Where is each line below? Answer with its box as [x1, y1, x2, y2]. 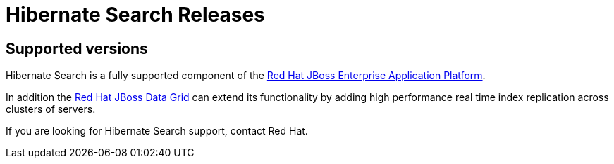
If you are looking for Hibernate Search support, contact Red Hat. [6, 125, 308, 137]
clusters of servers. [6, 103, 96, 116]
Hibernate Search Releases [6, 3, 265, 27]
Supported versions [6, 39, 148, 57]
